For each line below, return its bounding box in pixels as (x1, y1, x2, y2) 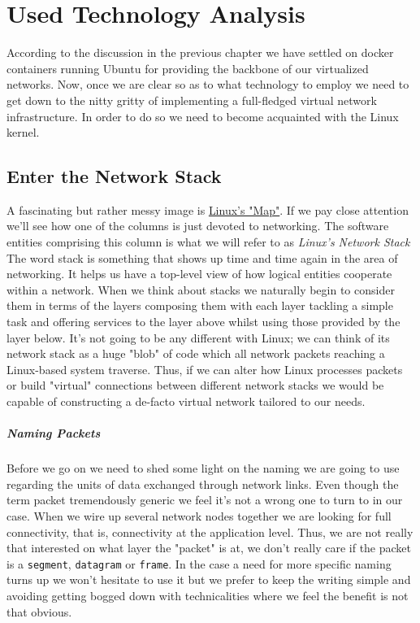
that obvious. (6, 603, 72, 620)
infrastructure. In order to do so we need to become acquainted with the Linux (6, 107, 399, 124)
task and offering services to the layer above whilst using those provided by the (6, 313, 401, 330)
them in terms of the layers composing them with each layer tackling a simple (6, 297, 393, 314)
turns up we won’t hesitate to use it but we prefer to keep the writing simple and (6, 571, 411, 588)
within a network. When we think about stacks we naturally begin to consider (6, 281, 395, 298)
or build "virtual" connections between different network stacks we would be (6, 377, 384, 394)
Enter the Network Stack (6, 163, 222, 189)
